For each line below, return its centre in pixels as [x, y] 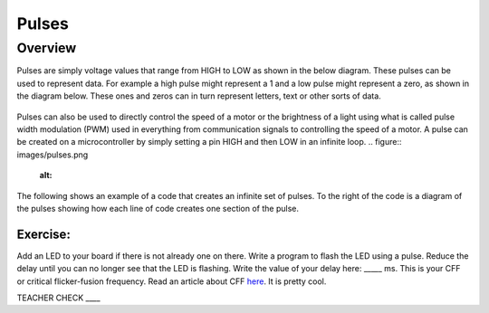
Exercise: [44, 234]
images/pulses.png [53, 155]
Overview [47, 48]
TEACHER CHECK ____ [58, 298]
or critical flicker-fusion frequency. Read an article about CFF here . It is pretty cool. [172, 281]
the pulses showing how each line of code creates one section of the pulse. [158, 208]
